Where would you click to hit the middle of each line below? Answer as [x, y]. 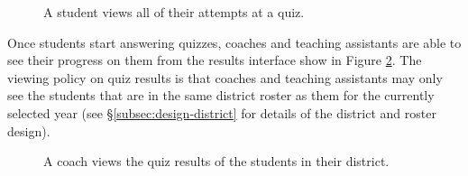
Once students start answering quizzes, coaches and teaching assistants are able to [234, 42]
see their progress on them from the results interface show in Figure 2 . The [215, 60]
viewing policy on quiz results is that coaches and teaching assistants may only [225, 77]
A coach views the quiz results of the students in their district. [216, 161]
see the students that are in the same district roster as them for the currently [221, 95]
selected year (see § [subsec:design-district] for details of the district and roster [222, 112]
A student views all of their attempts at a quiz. [174, 12]
